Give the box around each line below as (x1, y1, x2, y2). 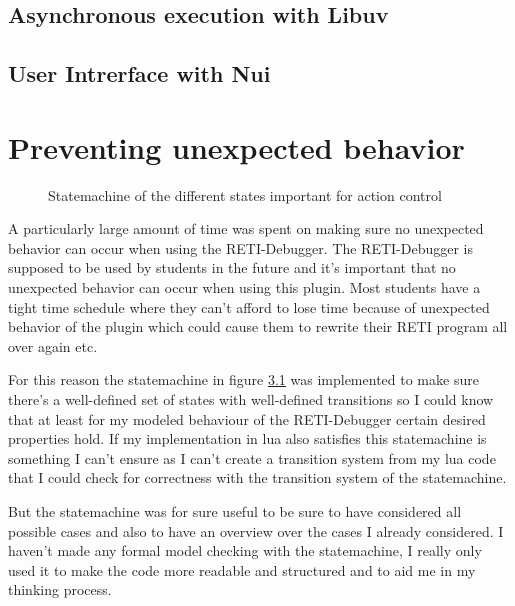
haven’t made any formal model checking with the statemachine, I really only (8, 540, 482, 561)
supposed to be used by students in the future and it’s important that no (8, 257, 456, 278)
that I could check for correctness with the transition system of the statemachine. (8, 467, 507, 488)
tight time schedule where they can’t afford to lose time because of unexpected (8, 296, 490, 317)
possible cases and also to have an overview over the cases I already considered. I (8, 520, 504, 541)
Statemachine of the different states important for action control (48, 184, 442, 205)
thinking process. (8, 579, 112, 600)
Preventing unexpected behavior (8, 126, 465, 167)
